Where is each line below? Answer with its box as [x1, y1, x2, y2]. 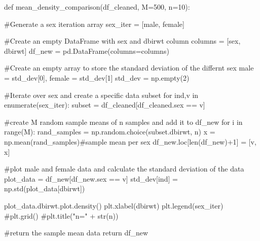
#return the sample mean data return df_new [4, 227, 148, 238]
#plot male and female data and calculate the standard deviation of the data [4, 163, 244, 174]
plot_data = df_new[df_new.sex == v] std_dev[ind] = [4, 173, 178, 184]
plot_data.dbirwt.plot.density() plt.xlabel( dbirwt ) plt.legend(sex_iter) [4, 200, 224, 211]
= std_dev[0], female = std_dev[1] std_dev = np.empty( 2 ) [4, 72, 190, 83]
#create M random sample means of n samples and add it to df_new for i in [4, 116, 243, 127]
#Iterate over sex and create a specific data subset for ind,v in [4, 89, 199, 100]
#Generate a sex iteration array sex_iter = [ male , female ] [4, 18, 184, 29]
